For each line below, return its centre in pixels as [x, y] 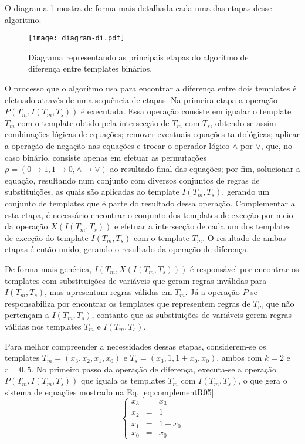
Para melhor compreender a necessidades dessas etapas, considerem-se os [135, 346]
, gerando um [246, 192]
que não [280, 303]
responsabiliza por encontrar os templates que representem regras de [128, 303]
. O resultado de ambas [244, 237]
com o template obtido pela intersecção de [94, 122]
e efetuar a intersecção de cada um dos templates [202, 226]
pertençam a [27, 315]
